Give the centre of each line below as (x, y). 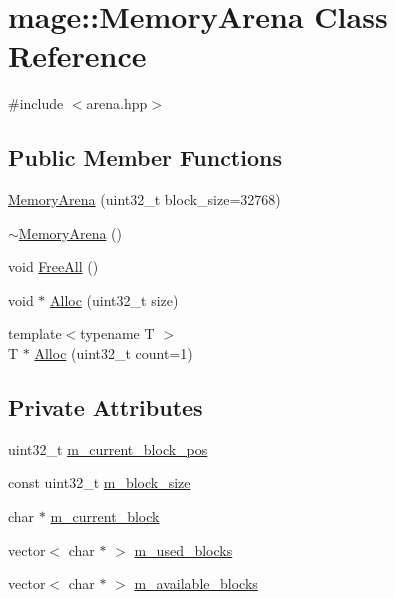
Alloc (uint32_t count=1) (113, 353)
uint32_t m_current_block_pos (108, 448)
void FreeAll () (53, 266)
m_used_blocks (183, 549)
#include (36, 103)
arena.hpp (117, 103)
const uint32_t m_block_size (99, 482)
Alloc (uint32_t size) (114, 299)
